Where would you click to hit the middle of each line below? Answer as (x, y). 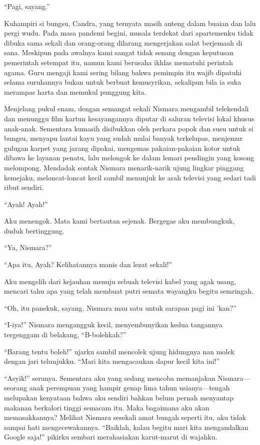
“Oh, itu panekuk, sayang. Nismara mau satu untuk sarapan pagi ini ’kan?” (120, 307)
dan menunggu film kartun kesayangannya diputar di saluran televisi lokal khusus (129, 118)
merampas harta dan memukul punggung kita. (75, 91)
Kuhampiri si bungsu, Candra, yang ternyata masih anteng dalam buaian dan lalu (130, 23)
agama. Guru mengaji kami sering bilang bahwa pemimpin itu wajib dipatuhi (123, 72)
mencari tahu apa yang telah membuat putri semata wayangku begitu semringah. (129, 291)
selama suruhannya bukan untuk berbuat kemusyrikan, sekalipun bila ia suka (123, 82)
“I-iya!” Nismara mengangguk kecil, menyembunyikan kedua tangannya (113, 324)
